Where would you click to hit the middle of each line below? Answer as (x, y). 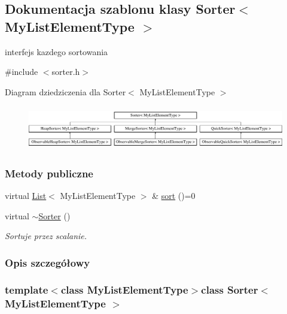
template (27, 290)
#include (22, 72)
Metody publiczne (49, 173)
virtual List (26, 195)
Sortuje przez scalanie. (46, 236)
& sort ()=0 (174, 195)
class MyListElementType (124, 290)
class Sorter (230, 290)
